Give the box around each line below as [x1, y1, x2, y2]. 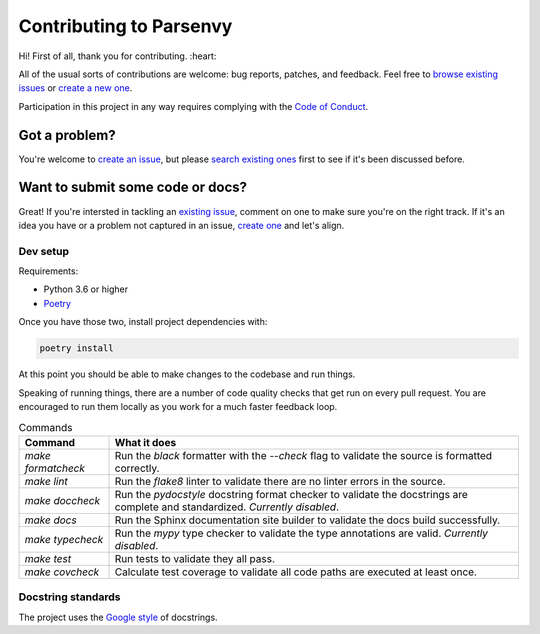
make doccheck [24, 493, 101, 507]
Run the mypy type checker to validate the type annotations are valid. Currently [114, 526, 489, 540]
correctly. [114, 461, 160, 475]
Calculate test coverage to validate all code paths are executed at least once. [114, 565, 477, 579]
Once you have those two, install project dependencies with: [18, 316, 268, 328]
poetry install [39, 343, 114, 354]
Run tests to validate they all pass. [114, 551, 275, 565]
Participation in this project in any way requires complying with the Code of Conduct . [18, 100, 369, 112]
